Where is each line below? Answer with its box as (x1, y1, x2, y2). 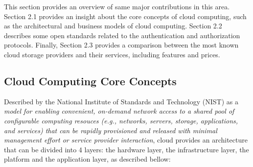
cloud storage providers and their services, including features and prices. (4, 49, 220, 59)
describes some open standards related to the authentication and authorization (4, 30, 240, 40)
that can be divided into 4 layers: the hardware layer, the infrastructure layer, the (4, 144, 249, 154)
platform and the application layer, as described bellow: (4, 154, 171, 164)
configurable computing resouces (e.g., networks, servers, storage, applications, (4, 115, 238, 125)
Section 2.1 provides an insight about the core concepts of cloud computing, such (4, 11, 247, 21)
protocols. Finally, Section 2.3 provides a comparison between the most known (4, 40, 239, 50)
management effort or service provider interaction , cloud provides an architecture (4, 135, 248, 145)
